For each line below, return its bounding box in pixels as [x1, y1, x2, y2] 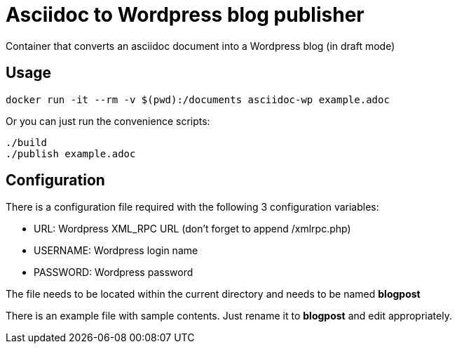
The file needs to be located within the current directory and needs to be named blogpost [6, 288, 421, 301]
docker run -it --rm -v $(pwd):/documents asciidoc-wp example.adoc [6, 93, 390, 105]
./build [6, 136, 48, 148]
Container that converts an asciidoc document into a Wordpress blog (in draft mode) [6, 39, 395, 52]
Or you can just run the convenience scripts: [6, 114, 210, 127]
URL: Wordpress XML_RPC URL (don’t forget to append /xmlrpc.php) [34, 223, 351, 235]
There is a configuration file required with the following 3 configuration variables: [6, 201, 379, 213]
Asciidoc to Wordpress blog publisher [6, 3, 364, 27]
